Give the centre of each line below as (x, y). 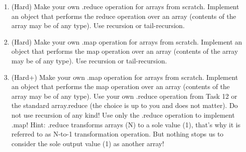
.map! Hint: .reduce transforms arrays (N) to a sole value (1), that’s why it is (126, 124)
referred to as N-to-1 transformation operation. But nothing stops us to (117, 134)
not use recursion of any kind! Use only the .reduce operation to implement (123, 114)
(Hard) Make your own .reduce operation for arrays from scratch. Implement (125, 6)
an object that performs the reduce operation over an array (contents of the (124, 16)
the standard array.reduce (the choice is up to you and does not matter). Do (125, 105)
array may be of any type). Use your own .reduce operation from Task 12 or (124, 96)
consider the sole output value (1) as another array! (88, 143)
